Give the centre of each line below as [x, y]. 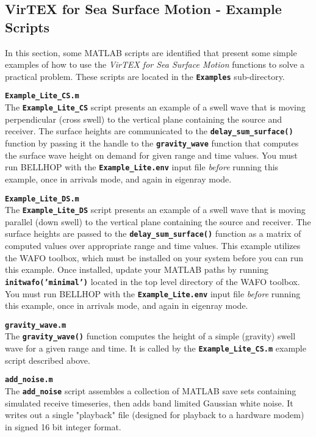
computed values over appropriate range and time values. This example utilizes [153, 246]
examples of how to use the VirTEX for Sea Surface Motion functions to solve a [155, 64]
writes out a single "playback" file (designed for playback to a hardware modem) [155, 415]
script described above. [48, 360]
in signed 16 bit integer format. [63, 426]
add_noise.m [29, 380]
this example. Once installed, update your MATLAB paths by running [137, 269]
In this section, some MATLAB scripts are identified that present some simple [151, 52]
